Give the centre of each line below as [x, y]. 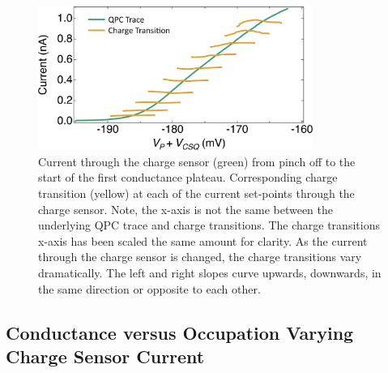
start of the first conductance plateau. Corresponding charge [188, 177]
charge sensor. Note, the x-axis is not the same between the [185, 209]
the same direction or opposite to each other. [149, 288]
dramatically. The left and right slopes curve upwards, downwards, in [210, 272]
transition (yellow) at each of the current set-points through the [196, 193]
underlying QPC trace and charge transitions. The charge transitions [209, 225]
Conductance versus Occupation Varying [180, 332]
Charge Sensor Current [105, 356]
